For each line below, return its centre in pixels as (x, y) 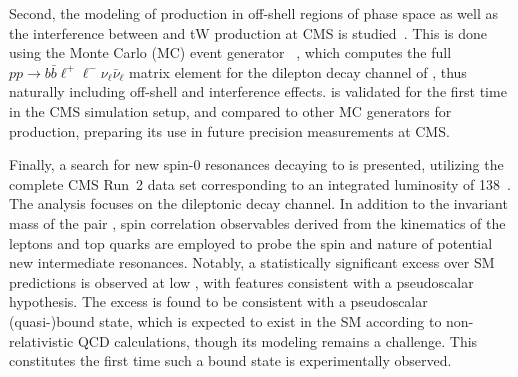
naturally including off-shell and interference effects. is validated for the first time (258, 91)
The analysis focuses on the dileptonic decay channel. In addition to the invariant (258, 203)
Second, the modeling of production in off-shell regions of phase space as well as (253, 13)
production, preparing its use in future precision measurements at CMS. (229, 130)
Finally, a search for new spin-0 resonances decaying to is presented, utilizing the (256, 164)
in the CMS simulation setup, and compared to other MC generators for (230, 110)
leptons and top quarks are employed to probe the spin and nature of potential (251, 242)
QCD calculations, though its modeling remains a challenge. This (277, 340)
